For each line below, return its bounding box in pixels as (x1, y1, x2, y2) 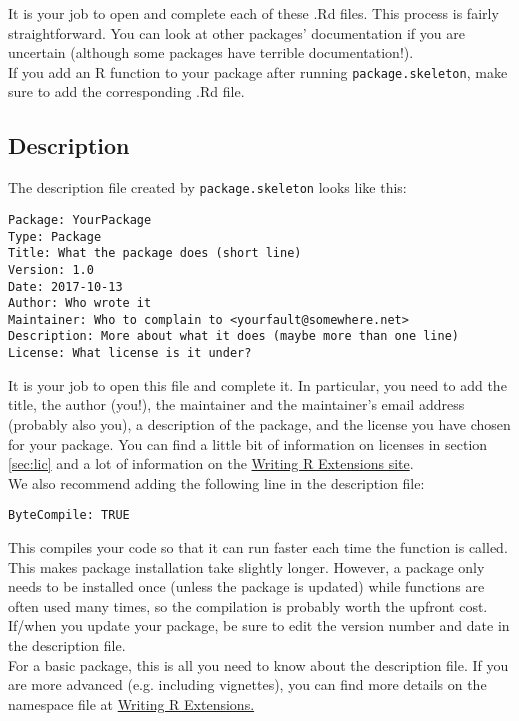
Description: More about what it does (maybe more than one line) (8, 329, 460, 344)
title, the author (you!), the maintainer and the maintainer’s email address (8, 394, 465, 415)
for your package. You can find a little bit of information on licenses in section (8, 433, 488, 454)
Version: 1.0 (8, 262, 94, 277)
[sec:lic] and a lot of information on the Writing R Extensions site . (8, 453, 414, 474)
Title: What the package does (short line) (8, 246, 302, 261)
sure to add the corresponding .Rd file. (8, 81, 245, 102)
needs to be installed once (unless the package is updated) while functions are (8, 576, 485, 597)
